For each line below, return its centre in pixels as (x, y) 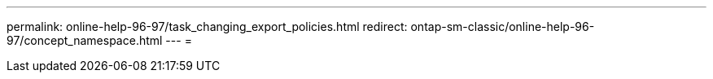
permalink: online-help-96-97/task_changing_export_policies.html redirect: (207, 26)
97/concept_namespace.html (85, 40)
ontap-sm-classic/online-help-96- (503, 26)
